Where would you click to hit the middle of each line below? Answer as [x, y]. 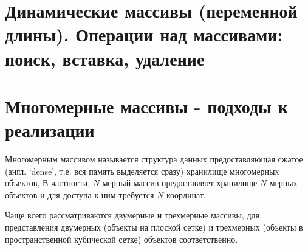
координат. [186, 194]
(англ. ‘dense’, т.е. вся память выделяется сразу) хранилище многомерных [142, 171]
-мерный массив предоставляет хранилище [179, 183]
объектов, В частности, [48, 183]
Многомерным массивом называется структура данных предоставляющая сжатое [154, 159]
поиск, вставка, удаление [105, 58]
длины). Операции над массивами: [144, 34]
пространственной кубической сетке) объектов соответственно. [121, 239]
